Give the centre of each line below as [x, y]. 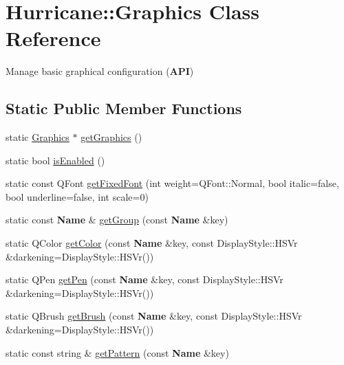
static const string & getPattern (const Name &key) [117, 352]
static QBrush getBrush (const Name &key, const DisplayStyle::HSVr [154, 316]
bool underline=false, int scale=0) [77, 196]
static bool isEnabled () [55, 160]
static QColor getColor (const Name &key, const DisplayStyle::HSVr [152, 243]
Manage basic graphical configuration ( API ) [100, 71]
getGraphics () [111, 137]
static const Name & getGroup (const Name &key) [117, 220]
